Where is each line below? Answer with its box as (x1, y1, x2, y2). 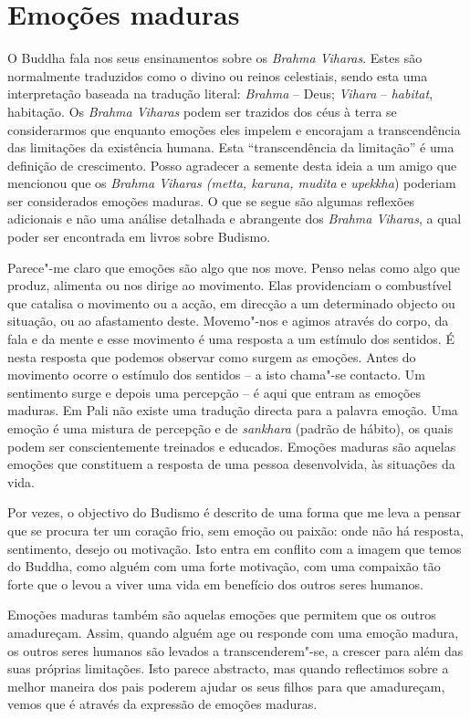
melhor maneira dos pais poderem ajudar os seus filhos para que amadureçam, (7, 676, 445, 695)
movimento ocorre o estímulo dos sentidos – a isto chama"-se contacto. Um (7, 365, 425, 384)
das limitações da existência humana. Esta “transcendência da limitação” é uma (7, 138, 454, 157)
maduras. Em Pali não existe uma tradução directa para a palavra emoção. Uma (7, 401, 458, 420)
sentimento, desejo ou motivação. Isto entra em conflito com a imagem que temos (7, 538, 462, 557)
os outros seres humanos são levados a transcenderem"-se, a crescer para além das (7, 641, 464, 660)
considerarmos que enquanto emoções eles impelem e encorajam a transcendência (7, 120, 461, 139)
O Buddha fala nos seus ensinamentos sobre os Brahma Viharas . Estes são (7, 48, 423, 68)
